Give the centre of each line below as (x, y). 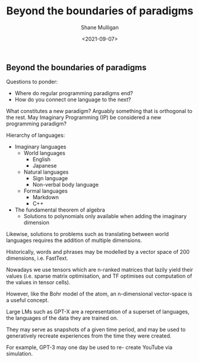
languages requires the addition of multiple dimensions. (74, 240)
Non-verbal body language (66, 185)
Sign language (50, 178)
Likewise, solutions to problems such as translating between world (88, 234)
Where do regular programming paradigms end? (74, 93)
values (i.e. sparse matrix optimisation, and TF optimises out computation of (99, 276)
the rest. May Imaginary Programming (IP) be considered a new (84, 118)
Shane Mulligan (100, 27)
